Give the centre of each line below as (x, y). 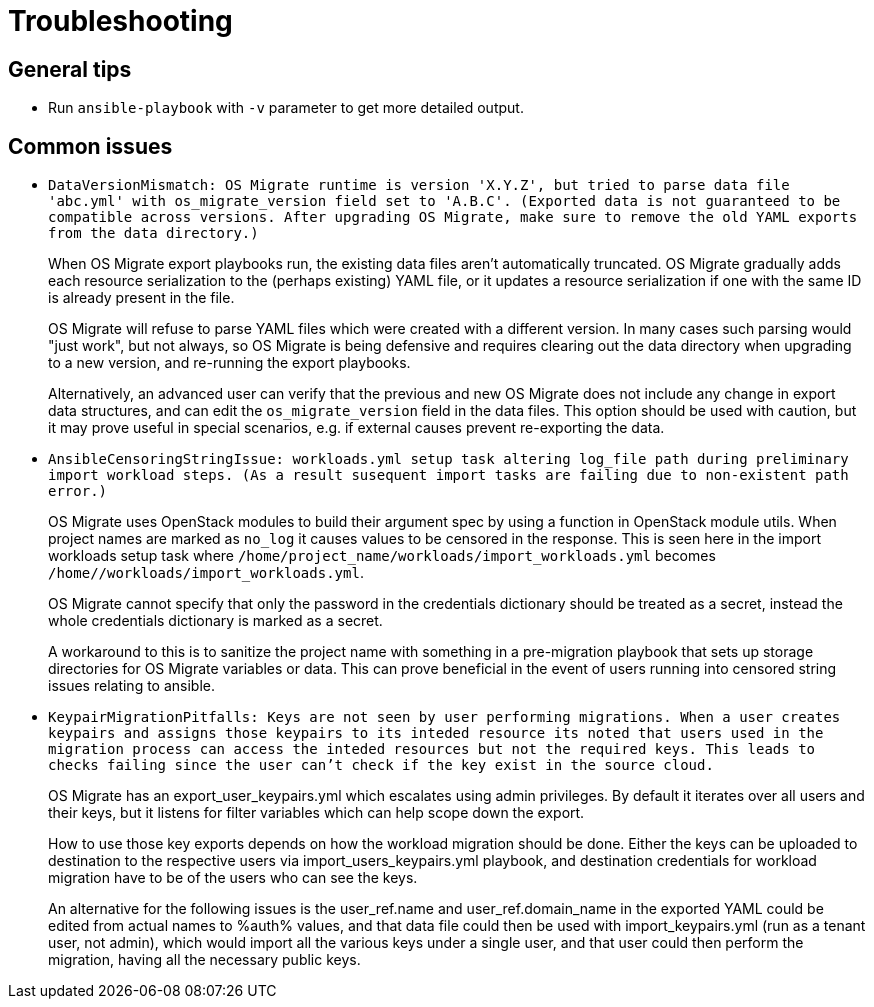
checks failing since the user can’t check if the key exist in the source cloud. (381, 765)
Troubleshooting (120, 21)
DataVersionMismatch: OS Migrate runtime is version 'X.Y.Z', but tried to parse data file (419, 185)
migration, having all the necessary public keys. (204, 960)
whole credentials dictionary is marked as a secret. (215, 621)
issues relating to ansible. (132, 686)
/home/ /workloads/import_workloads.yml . (206, 573)
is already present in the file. (141, 298)
